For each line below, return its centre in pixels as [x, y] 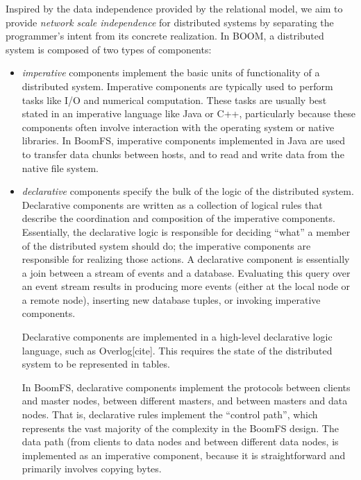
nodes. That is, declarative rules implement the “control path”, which [170, 414]
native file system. [60, 168]
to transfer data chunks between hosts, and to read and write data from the [183, 154]
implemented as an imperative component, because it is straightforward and [184, 455]
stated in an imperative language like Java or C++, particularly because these [188, 113]
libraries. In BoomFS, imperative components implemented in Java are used [184, 140]
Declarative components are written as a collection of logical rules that [172, 204]
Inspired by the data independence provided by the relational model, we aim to [174, 8]
